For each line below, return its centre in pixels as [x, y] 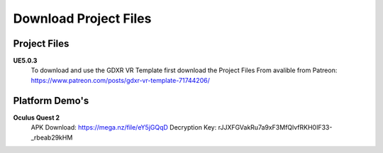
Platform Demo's [51, 100]
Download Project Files [82, 18]
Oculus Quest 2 [37, 118]
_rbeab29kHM [52, 137]
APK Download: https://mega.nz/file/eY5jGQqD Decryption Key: [124, 127]
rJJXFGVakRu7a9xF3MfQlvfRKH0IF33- [275, 127]
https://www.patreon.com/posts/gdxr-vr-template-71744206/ [121, 80]
